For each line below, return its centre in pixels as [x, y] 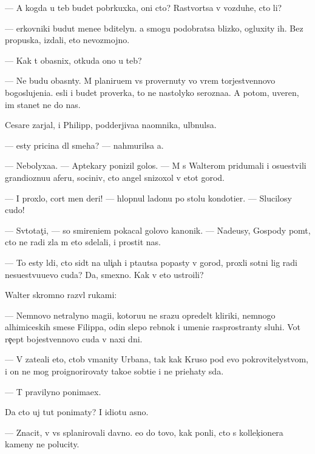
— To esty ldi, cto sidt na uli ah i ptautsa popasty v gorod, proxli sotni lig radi [151, 262]
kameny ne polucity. [42, 444]
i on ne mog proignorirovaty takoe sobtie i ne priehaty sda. [114, 371]
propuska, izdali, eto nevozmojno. [67, 40]
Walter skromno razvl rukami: [61, 295]
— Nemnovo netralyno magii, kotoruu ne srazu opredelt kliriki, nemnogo [140, 315]
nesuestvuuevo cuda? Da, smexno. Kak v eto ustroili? [104, 274]
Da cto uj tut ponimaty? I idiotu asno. [77, 412]
